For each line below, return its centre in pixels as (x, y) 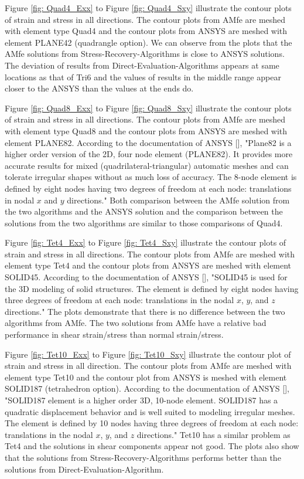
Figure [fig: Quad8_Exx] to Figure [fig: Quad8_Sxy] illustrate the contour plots (148, 108)
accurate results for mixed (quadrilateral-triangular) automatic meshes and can (147, 165)
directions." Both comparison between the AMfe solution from (178, 200)
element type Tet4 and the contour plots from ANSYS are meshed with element (148, 265)
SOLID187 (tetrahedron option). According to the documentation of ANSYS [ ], (147, 388)
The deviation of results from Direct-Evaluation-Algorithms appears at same (142, 65)
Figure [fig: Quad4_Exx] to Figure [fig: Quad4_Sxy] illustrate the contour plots (148, 8)
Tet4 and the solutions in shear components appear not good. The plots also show (152, 446)
